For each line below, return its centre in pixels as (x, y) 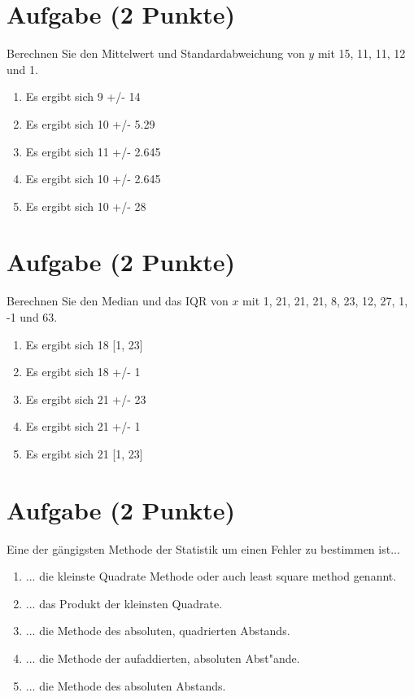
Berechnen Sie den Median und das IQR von (118, 301)
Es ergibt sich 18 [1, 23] (84, 344)
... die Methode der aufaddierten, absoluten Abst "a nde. (163, 658)
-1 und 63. (32, 317)
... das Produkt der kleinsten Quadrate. (124, 603)
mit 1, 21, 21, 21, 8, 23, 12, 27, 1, (325, 301)
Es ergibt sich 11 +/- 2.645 (93, 151)
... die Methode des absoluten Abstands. (126, 685)
